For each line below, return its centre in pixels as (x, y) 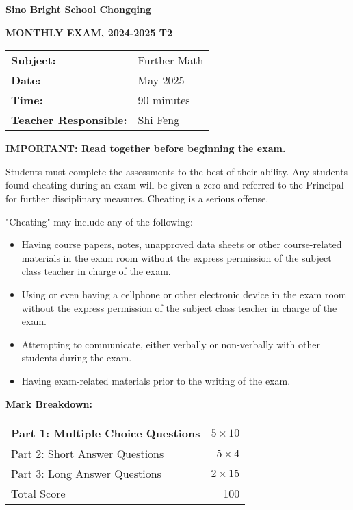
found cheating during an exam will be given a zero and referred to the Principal (175, 185)
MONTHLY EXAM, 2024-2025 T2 (89, 32)
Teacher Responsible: (69, 120)
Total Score (38, 494)
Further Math (171, 60)
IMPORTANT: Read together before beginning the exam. (146, 148)
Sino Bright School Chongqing (79, 9)
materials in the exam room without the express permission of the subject (176, 257)
